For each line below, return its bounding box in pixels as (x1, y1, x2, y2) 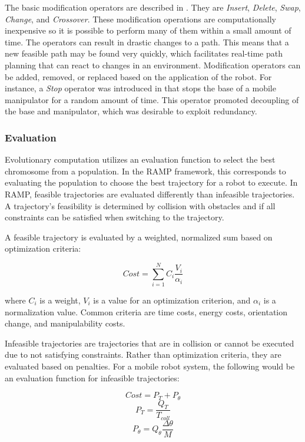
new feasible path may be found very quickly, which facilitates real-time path (5, 47, 283, 60)
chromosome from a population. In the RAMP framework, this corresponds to (5, 164, 286, 177)
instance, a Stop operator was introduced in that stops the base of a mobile (5, 82, 276, 94)
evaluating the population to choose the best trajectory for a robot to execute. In (5, 176, 298, 189)
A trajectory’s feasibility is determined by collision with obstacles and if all (5, 199, 276, 212)
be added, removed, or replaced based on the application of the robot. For (5, 70, 272, 83)
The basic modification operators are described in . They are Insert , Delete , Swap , (5, 1, 301, 13)
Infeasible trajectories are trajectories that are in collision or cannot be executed (5, 337, 294, 349)
